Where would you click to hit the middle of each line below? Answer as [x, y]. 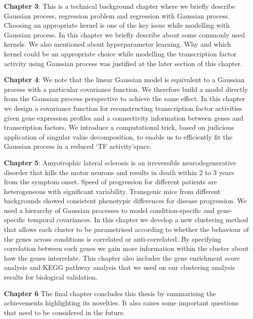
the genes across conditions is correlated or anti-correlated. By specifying [113, 239]
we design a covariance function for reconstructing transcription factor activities [123, 108]
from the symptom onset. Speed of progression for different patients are [110, 182]
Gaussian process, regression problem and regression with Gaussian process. [117, 15]
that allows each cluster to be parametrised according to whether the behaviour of [126, 229]
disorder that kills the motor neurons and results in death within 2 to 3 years [119, 172]
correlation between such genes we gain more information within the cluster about [126, 248]
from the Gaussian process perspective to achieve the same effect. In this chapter [125, 98]
